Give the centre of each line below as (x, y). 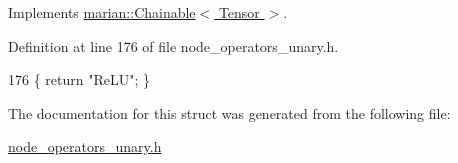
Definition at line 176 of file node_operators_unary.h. (173, 45)
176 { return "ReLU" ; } (79, 79)
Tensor (239, 12)
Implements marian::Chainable (102, 12)
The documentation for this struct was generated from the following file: (229, 112)
